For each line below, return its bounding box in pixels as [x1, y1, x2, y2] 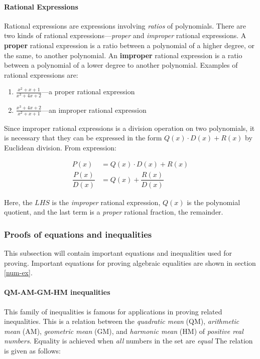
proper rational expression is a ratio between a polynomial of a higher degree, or [4, 40, 255, 50]
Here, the [4, 197, 33, 207]
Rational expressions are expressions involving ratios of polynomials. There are [4, 20, 246, 31]
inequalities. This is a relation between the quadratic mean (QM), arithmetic [4, 316, 239, 326]
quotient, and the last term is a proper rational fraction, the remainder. [4, 207, 223, 217]
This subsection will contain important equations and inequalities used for [4, 247, 232, 258]
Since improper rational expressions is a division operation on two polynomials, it [4, 122, 255, 133]
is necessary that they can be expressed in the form [4, 132, 162, 143]
